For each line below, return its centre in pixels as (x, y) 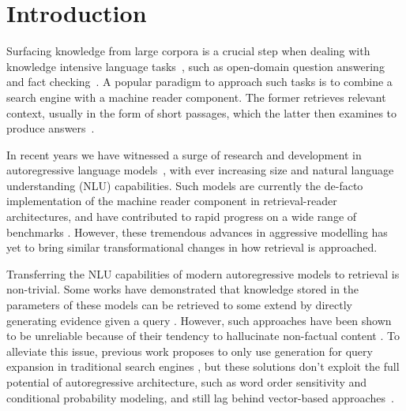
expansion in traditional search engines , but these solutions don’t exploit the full (203, 366)
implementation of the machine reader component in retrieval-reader (172, 201)
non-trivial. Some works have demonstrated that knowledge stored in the (183, 289)
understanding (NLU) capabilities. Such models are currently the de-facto (185, 185)
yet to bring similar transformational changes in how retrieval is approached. (192, 247)
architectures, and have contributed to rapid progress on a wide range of (182, 217)
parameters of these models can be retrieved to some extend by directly (179, 305)
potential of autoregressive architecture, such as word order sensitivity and (187, 382)
